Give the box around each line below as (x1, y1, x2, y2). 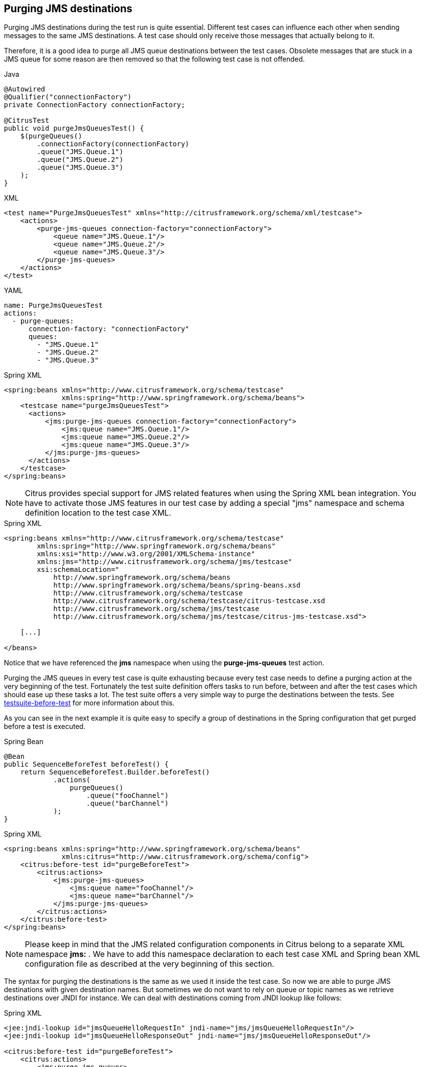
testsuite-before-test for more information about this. (4, 699, 175, 707)
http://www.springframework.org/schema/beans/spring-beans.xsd (53, 581, 300, 590)
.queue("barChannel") (86, 799, 169, 808)
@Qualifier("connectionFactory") (4, 93, 132, 101)
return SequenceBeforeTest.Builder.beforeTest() (20, 768, 210, 776)
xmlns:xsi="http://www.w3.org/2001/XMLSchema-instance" (37, 550, 255, 558)
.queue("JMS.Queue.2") (37, 156, 124, 164)
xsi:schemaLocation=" (37, 566, 120, 574)
